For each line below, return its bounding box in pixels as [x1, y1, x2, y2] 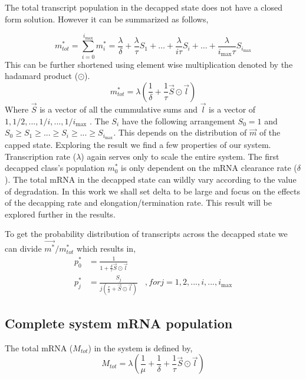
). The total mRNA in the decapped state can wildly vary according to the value [5, 173, 297, 185]
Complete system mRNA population [5, 314, 233, 332]
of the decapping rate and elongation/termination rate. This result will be [5, 196, 272, 209]
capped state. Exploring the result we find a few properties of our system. [5, 139, 271, 151]
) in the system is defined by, [88, 341, 193, 354]
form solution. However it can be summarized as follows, [5, 12, 209, 25]
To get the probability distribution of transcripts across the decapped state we [5, 228, 288, 240]
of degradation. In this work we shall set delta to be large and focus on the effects [5, 184, 300, 197]
